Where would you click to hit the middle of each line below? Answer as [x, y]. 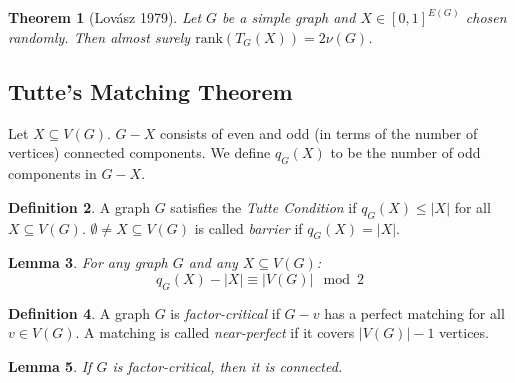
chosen [486, 17]
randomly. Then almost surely [99, 37]
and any [213, 262]
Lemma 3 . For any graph [88, 262]
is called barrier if [248, 227]
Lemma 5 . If [50, 365]
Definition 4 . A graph [79, 312]
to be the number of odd [405, 152]
